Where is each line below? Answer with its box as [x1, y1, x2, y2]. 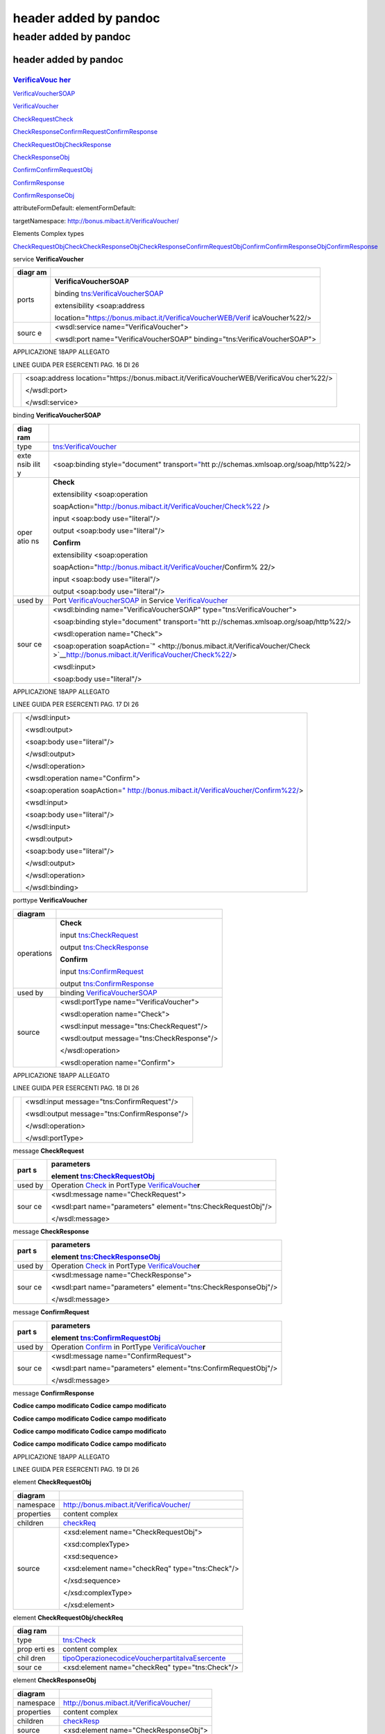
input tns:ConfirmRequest [60, 966, 144, 976]
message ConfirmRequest [12, 1308, 89, 1316]
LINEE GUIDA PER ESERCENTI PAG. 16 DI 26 [12, 361, 139, 369]
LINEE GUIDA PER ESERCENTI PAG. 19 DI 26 [12, 1466, 139, 1474]
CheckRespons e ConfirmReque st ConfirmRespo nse [12, 128, 158, 136]
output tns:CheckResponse [60, 942, 149, 952]
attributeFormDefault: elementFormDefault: [12, 204, 137, 212]
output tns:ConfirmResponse [60, 979, 154, 988]
